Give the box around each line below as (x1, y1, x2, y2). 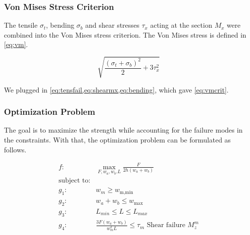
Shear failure (147, 222, 186, 229)
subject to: (58, 177, 91, 185)
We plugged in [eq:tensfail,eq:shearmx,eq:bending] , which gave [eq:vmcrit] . (4, 84, 229, 94)
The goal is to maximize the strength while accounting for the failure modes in (4, 125, 243, 135)
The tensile (4, 20, 38, 30)
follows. (4, 144, 27, 154)
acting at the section (150, 20, 212, 30)
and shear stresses (85, 20, 140, 30)
